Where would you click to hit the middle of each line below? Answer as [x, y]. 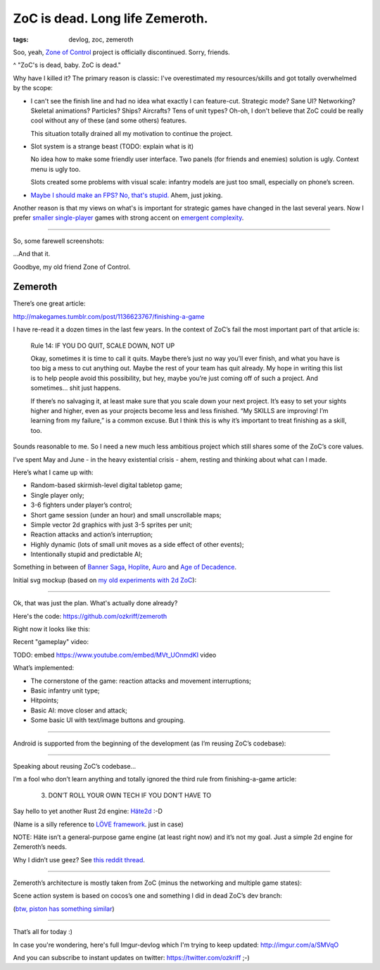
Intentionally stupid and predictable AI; [87, 554]
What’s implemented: [44, 668]
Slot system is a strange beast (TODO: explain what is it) [112, 146]
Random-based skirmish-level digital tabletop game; [107, 485]
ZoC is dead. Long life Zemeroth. [110, 18]
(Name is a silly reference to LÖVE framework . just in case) [98, 824]
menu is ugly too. [56, 169]
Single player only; [57, 495]
